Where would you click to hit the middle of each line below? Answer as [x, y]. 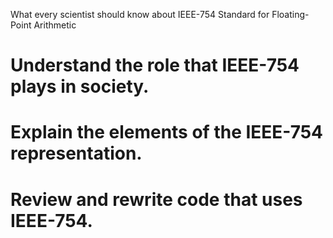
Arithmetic [55, 25]
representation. [76, 153]
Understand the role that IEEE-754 [155, 65]
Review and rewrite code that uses [156, 199]
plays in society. [80, 86]
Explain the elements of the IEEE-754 [166, 132]
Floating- [290, 14]
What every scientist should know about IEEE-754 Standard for [140, 14]
